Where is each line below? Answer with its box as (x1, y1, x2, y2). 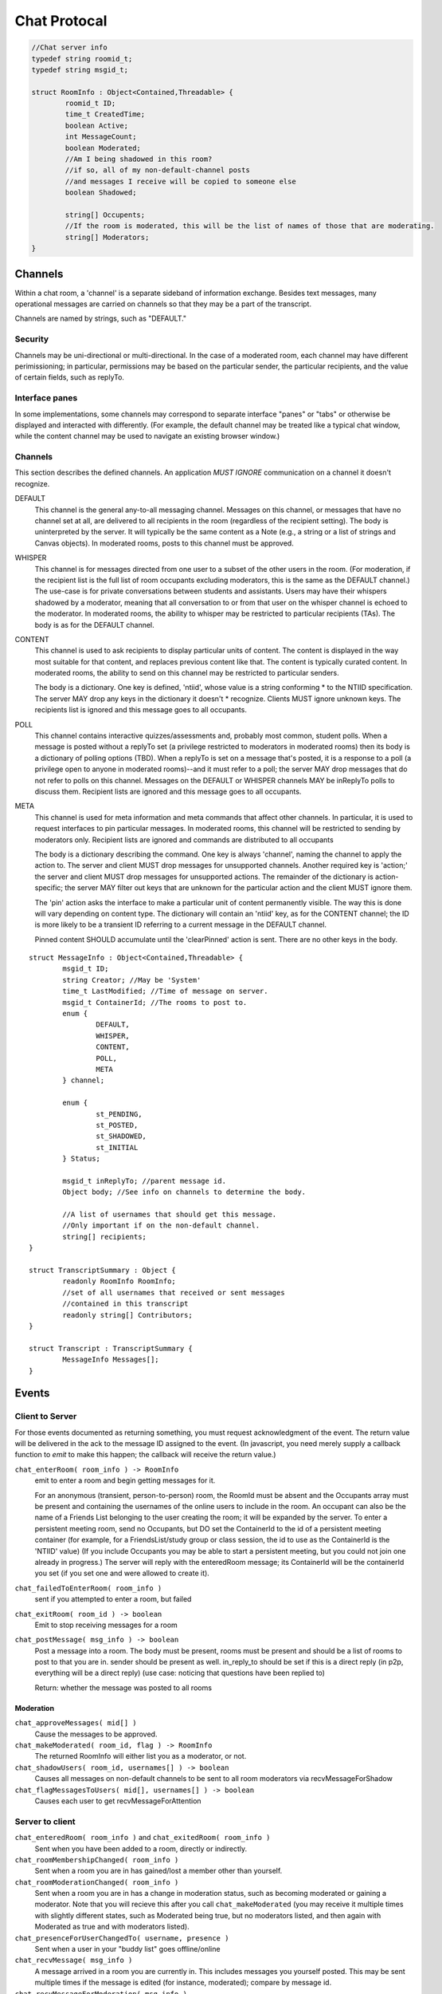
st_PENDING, (96, 1109, 143, 1118)
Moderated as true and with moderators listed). (34, 1922, 190, 1932)
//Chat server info (31, 43, 108, 52)
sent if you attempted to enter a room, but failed (34, 1594, 192, 1604)
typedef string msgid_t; (31, 65, 129, 74)
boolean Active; (65, 120, 129, 130)
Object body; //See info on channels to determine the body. (62, 1188, 307, 1196)
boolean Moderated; (65, 144, 141, 152)
